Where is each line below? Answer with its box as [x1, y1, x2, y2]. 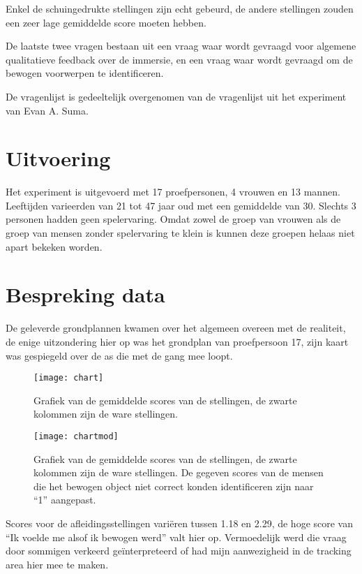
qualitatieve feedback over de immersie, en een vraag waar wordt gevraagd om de [6, 52, 353, 66]
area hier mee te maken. [6, 557, 109, 571]
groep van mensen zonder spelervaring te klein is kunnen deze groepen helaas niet [6, 226, 355, 240]
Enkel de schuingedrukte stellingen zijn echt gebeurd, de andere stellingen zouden [6, 1, 354, 15]
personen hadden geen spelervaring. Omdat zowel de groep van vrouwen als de [6, 212, 341, 226]
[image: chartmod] [33, 432, 119, 441]
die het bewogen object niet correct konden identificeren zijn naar [33, 478, 314, 493]
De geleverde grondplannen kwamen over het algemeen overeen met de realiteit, [6, 321, 346, 335]
